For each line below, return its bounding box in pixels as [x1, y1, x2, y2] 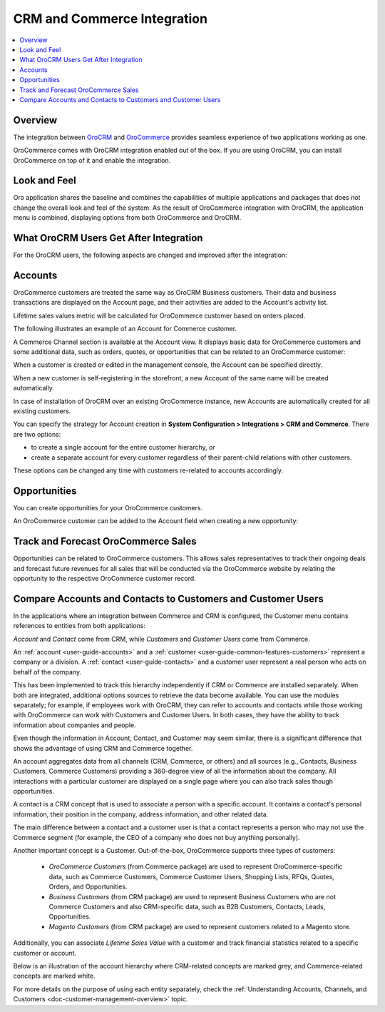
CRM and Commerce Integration [13, 11, 208, 26]
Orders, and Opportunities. [48, 882, 128, 891]
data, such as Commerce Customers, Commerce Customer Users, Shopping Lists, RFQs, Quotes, [48, 872, 334, 881]
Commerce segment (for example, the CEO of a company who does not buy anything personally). [13, 833, 300, 841]
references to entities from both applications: [13, 622, 146, 630]
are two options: [13, 430, 61, 438]
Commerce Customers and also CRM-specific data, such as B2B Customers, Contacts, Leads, [48, 902, 326, 911]
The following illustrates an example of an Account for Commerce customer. [13, 325, 237, 333]
